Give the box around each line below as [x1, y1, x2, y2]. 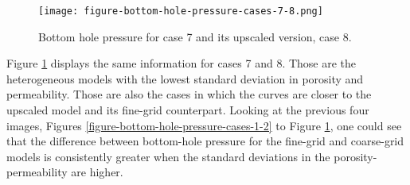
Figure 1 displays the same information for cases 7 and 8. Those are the [6, 55, 357, 71]
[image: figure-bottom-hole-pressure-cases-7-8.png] [38, 6, 323, 17]
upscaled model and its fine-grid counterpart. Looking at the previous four [6, 102, 369, 118]
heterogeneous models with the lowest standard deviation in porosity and [6, 70, 364, 87]
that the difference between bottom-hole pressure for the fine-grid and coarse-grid [6, 133, 404, 149]
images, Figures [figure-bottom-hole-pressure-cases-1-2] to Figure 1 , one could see [6, 117, 402, 133]
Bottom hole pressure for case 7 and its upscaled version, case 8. [38, 28, 352, 44]
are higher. [71, 164, 123, 180]
